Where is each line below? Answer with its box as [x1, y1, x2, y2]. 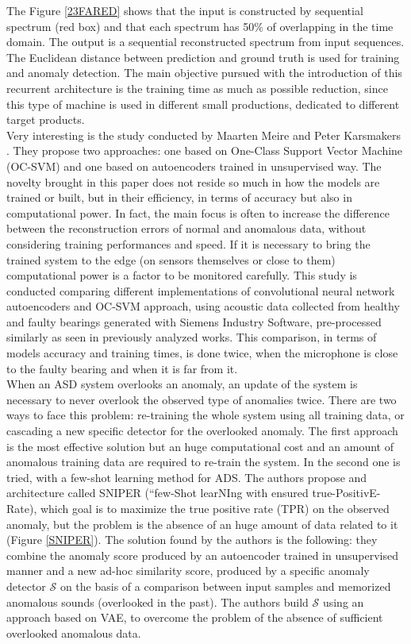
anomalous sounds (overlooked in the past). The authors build [6, 593, 309, 610]
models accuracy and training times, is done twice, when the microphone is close [6, 345, 398, 361]
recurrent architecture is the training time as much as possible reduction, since [6, 79, 388, 96]
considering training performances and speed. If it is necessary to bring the [6, 235, 371, 252]
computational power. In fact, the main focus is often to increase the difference [6, 204, 390, 221]
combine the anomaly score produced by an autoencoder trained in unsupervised [6, 546, 398, 563]
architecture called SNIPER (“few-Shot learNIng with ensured [6, 484, 309, 501]
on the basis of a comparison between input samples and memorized [60, 577, 391, 594]
